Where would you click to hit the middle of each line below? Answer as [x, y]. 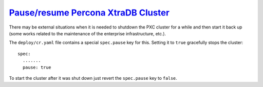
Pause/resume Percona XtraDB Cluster [89, 13]
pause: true [37, 67]
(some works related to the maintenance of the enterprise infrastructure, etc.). [87, 33]
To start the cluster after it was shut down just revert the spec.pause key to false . [93, 78]
